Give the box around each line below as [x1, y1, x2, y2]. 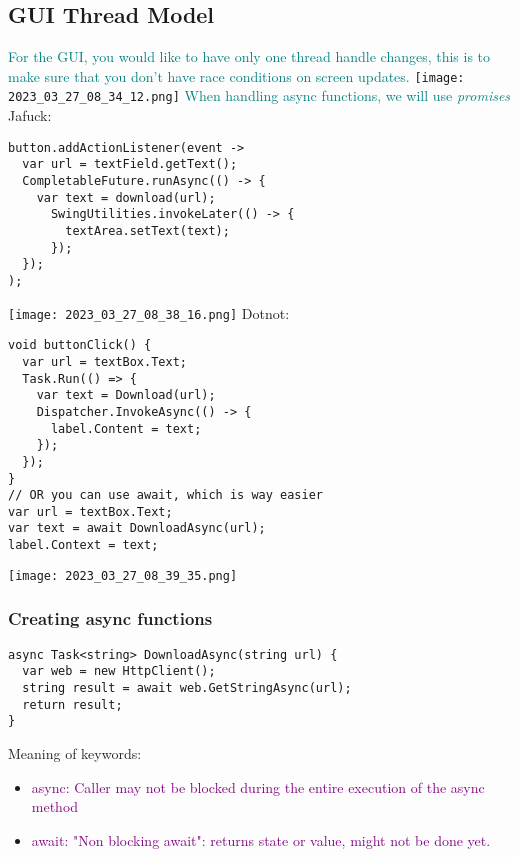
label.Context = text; [8, 538, 159, 553]
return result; [22, 697, 123, 712]
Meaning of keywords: [8, 742, 142, 763]
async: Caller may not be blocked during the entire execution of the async [31, 776, 485, 797]
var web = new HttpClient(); [22, 664, 216, 679]
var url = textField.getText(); [22, 157, 238, 172]
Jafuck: [8, 105, 52, 126]
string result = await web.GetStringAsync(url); [22, 680, 352, 695]
